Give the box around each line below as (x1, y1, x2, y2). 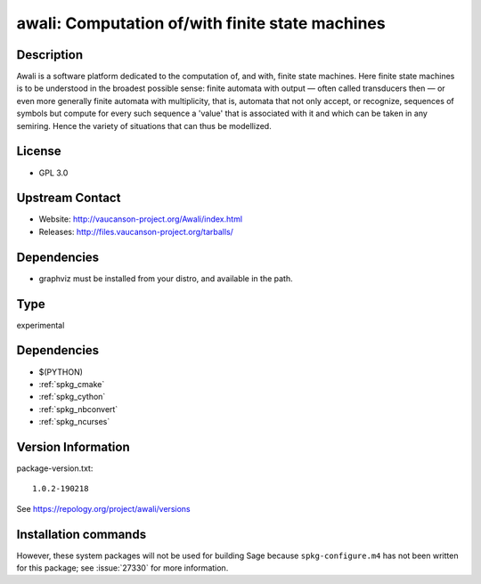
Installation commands (16, 526, 147, 542)
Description (16, 47, 84, 62)
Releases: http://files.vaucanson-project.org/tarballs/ (38, 226, 233, 237)
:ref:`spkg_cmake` (38, 378, 105, 389)
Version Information (16, 439, 130, 454)
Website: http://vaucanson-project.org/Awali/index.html (38, 214, 243, 224)
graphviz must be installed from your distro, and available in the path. (38, 272, 293, 284)
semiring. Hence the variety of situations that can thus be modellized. (16, 120, 272, 131)
